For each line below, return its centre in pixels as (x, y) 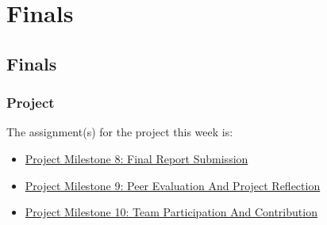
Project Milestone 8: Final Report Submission (137, 158)
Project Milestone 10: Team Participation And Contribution (171, 212)
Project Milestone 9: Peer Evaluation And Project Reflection (173, 185)
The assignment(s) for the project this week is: (120, 132)
